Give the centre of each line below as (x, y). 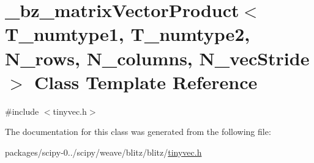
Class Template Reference (146, 81)
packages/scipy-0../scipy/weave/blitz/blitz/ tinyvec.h (103, 152)
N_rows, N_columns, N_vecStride (157, 58)
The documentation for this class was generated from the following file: (138, 132)
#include (22, 111)
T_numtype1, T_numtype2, (128, 34)
